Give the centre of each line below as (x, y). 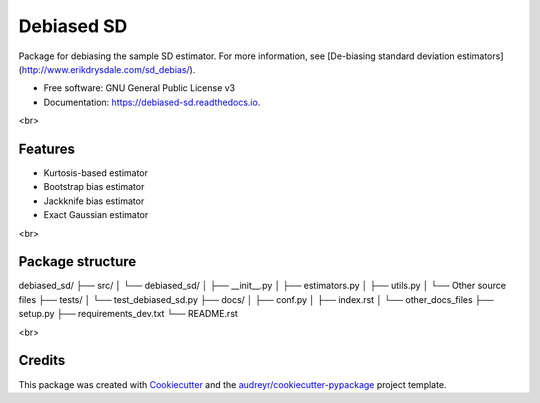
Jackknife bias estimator (94, 201)
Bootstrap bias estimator (94, 187)
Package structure (77, 261)
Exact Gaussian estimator (96, 215)
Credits (42, 360)
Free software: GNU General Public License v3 (139, 88)
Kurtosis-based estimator (96, 173)
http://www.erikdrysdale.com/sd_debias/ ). (108, 69)
